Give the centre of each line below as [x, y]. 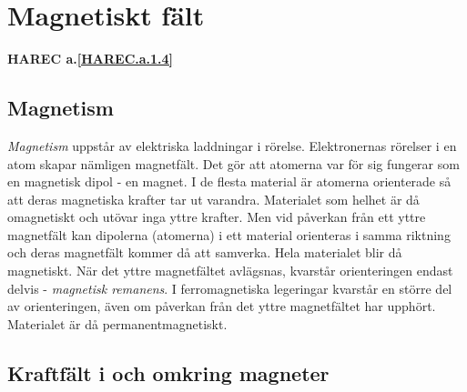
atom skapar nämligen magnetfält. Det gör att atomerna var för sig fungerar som [233, 163]
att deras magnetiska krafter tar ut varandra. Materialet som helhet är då [213, 199]
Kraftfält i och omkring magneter [168, 372]
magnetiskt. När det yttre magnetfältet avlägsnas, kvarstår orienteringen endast [230, 271]
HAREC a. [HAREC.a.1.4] [91, 59]
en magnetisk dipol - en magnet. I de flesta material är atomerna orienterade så [229, 181]
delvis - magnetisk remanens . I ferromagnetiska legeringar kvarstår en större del [230, 288]
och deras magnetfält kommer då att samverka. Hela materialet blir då [205, 252]
